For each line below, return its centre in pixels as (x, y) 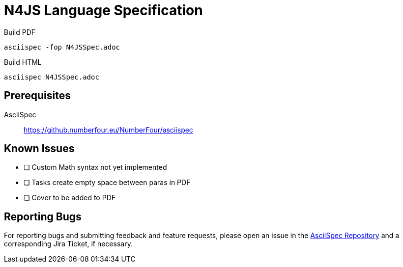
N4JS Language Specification (103, 10)
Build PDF (20, 32)
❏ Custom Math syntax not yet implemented (95, 167)
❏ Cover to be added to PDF (70, 198)
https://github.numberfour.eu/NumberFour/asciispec (108, 130)
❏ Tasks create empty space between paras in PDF (107, 183)
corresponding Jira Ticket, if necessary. (68, 244)
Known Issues (39, 149)
